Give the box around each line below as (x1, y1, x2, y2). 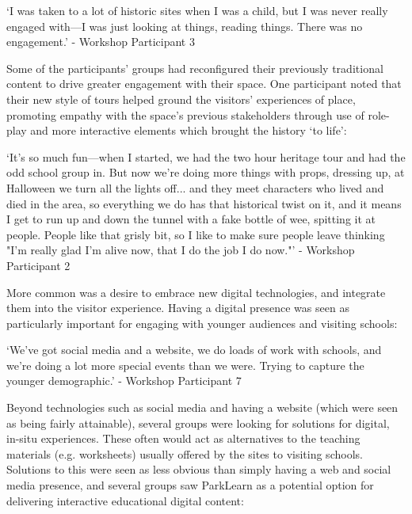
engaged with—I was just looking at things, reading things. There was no (6, 17, 363, 34)
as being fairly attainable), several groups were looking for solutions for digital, (6, 414, 390, 431)
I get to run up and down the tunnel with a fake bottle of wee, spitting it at (6, 211, 376, 227)
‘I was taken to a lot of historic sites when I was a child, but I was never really (6, 2, 388, 18)
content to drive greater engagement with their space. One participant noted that (6, 75, 402, 92)
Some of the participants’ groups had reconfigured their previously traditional (6, 59, 383, 76)
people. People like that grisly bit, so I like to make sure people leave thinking (6, 226, 385, 242)
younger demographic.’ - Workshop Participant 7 (6, 372, 242, 389)
